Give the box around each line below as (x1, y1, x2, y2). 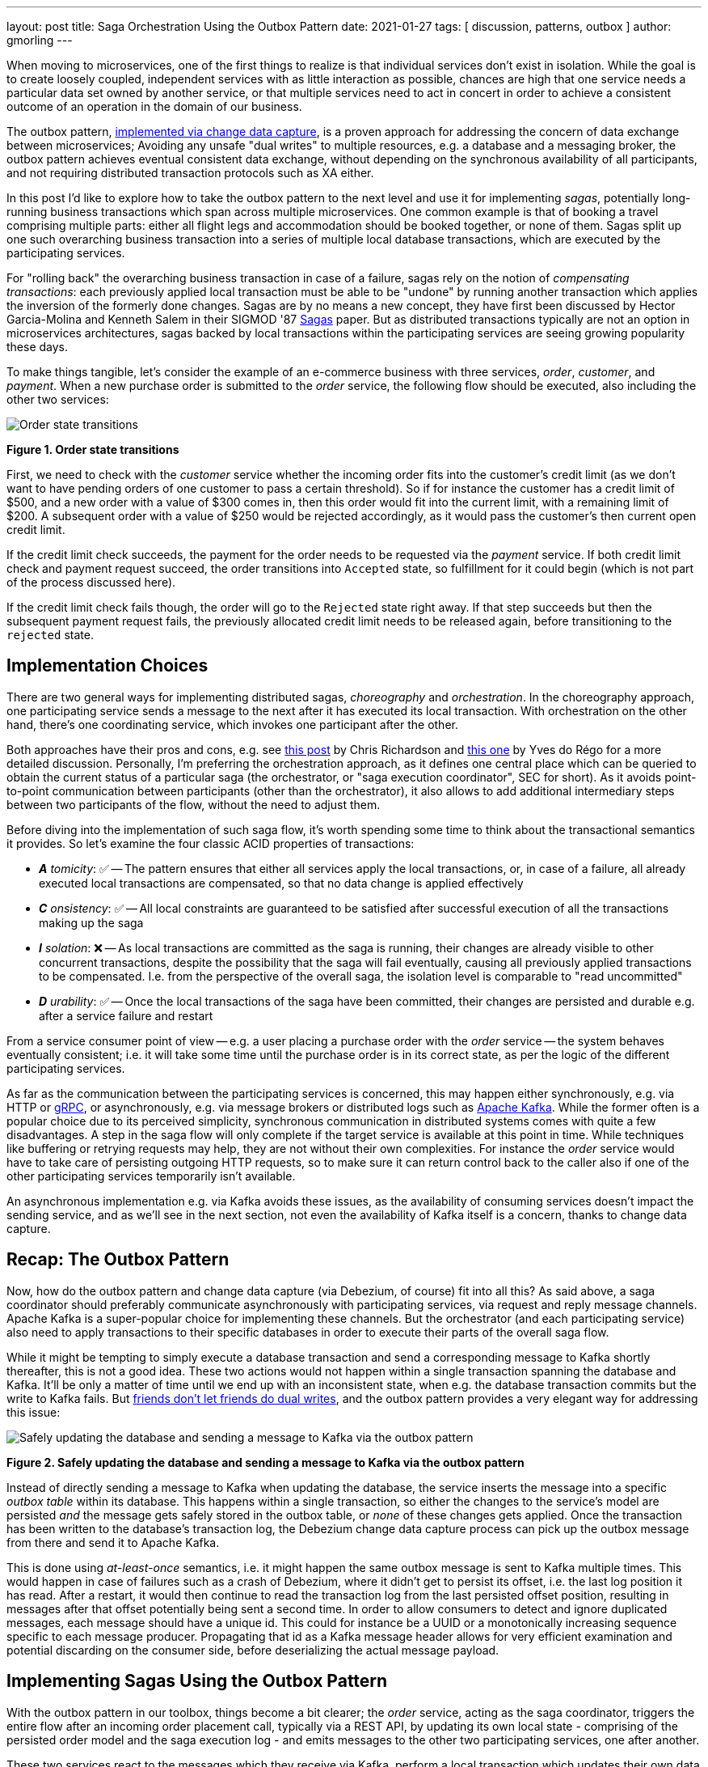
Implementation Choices (6, 655, 209, 676)
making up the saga (39, 915, 144, 930)
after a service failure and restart (39, 1008, 213, 1023)
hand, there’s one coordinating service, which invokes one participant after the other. (6, 717, 458, 731)
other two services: (6, 392, 109, 406)
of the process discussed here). (6, 575, 176, 589)
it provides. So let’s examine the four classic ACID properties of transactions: (6, 836, 415, 850)
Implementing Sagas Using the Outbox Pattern (6, 1671, 388, 1692)
